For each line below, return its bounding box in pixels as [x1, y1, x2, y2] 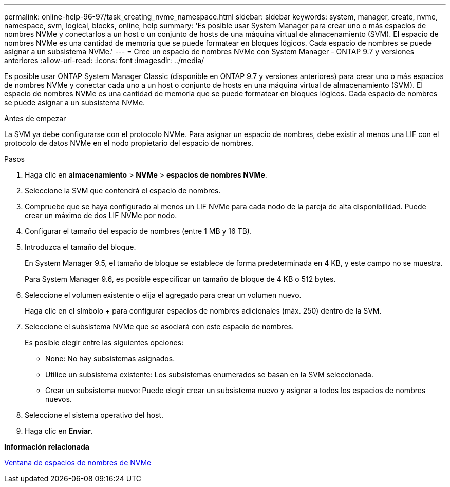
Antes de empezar [4, 114, 66, 123]
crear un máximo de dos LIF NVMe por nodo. [25, 211, 177, 220]
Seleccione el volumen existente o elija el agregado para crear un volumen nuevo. [25, 290, 302, 299]
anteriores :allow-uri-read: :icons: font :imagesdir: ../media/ [4, 56, 204, 65]
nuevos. [45, 395, 72, 403]
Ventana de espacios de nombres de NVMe [4, 458, 152, 467]
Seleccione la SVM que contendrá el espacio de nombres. [25, 186, 221, 195]
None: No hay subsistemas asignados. [45, 354, 175, 363]
